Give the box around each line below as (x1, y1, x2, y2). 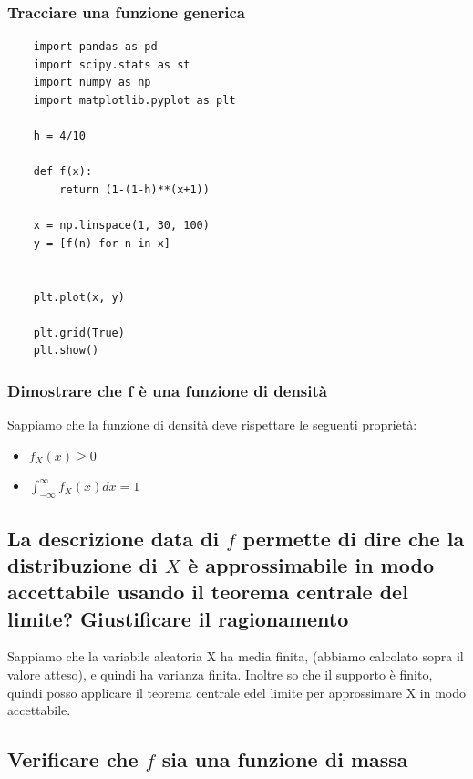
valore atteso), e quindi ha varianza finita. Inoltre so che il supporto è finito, (7, 665, 433, 684)
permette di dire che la (242, 524, 465, 552)
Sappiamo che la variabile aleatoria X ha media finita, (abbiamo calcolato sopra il (7, 647, 464, 666)
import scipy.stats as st (33, 57, 190, 71)
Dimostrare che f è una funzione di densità (7, 379, 327, 401)
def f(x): (33, 165, 93, 179)
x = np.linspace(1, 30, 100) (33, 219, 210, 233)
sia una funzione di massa (161, 745, 408, 774)
